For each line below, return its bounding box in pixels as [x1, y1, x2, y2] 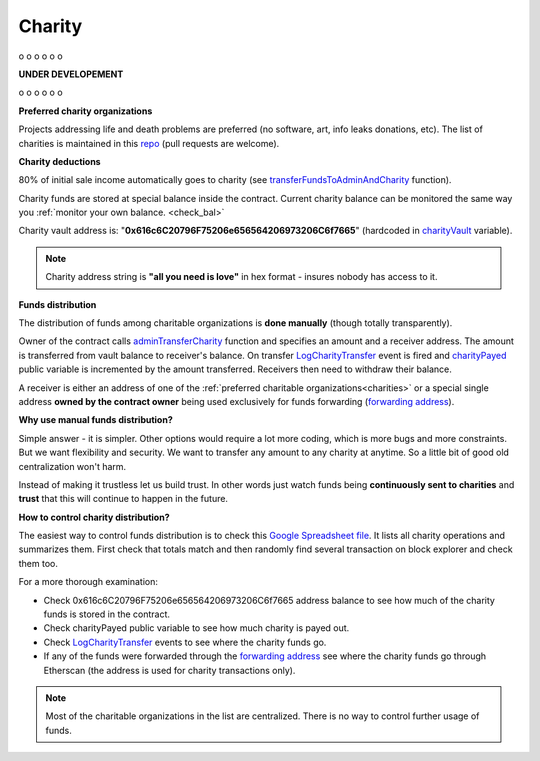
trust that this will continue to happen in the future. [18, 493, 229, 505]
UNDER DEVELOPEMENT [18, 68, 124, 80]
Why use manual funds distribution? [18, 414, 174, 426]
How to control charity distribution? [18, 511, 170, 523]
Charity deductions [18, 155, 101, 167]
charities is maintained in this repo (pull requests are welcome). [18, 137, 280, 149]
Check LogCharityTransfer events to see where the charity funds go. [43, 636, 327, 648]
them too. [18, 557, 59, 569]
